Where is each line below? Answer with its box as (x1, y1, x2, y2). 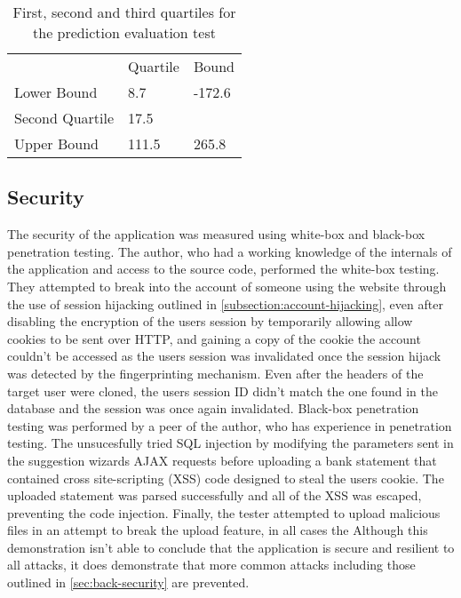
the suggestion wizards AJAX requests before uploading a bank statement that (7, 450, 437, 469)
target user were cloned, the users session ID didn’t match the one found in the (7, 381, 438, 400)
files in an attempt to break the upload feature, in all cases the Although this (7, 521, 428, 539)
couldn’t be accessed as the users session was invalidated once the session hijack (7, 347, 441, 365)
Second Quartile (14, 108, 115, 128)
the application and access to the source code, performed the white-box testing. (7, 259, 440, 278)
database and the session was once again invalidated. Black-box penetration (7, 399, 419, 418)
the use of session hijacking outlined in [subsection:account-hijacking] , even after (7, 294, 443, 313)
